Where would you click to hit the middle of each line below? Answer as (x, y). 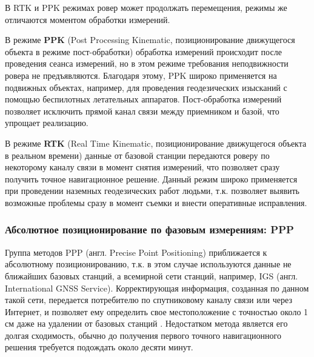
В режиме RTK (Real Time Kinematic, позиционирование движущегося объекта (156, 143)
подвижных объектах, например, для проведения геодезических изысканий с (146, 87)
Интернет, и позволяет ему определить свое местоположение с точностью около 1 (157, 311)
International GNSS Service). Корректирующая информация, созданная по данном (157, 288)
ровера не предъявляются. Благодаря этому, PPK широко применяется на (141, 75)
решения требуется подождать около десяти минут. (99, 347)
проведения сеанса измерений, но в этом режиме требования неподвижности (147, 63)
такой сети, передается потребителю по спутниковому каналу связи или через (149, 300)
